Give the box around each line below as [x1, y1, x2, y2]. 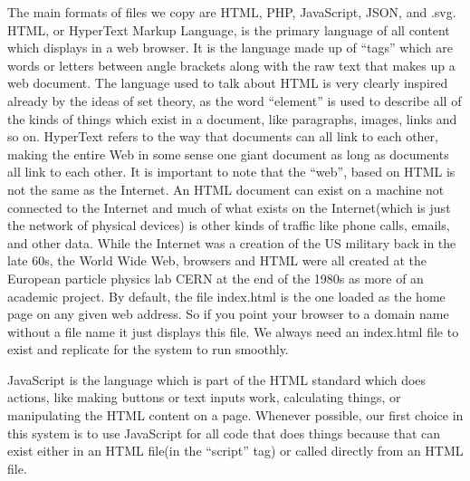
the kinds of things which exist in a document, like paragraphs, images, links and [7, 109, 457, 128]
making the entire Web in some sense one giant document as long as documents [7, 144, 449, 163]
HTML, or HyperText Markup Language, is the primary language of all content [7, 20, 450, 39]
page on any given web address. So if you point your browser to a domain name [7, 304, 449, 323]
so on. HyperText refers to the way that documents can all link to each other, [7, 127, 438, 146]
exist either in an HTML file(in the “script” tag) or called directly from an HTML [7, 441, 464, 460]
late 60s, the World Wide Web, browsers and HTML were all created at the [7, 251, 427, 270]
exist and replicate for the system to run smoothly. [7, 340, 289, 359]
